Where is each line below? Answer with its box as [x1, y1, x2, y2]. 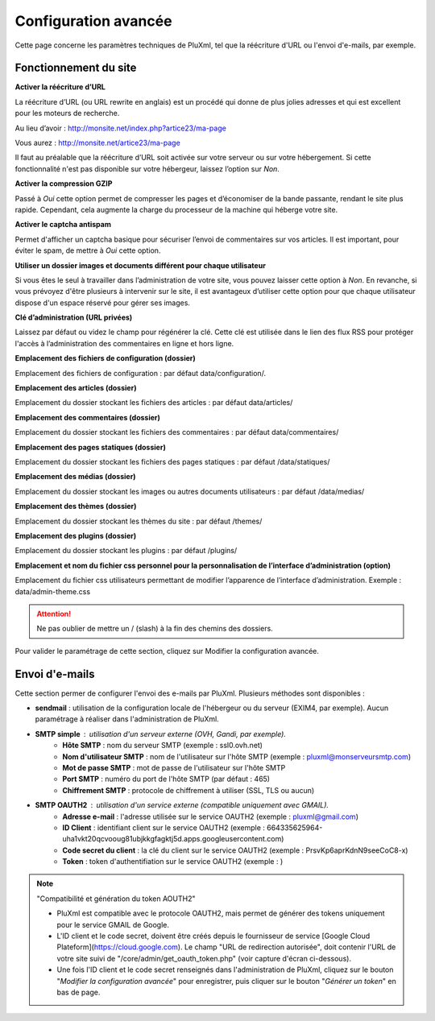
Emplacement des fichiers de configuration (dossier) [14, 353, 197, 363]
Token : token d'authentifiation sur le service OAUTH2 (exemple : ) [62, 857, 284, 866]
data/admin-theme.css [14, 586, 91, 596]
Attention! [36, 609, 72, 618]
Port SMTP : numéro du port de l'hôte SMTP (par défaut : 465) [62, 774, 270, 784]
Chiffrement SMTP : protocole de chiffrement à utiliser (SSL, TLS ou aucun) [62, 785, 315, 795]
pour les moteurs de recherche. [14, 109, 120, 118]
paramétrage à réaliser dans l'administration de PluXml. [35, 714, 219, 724]
